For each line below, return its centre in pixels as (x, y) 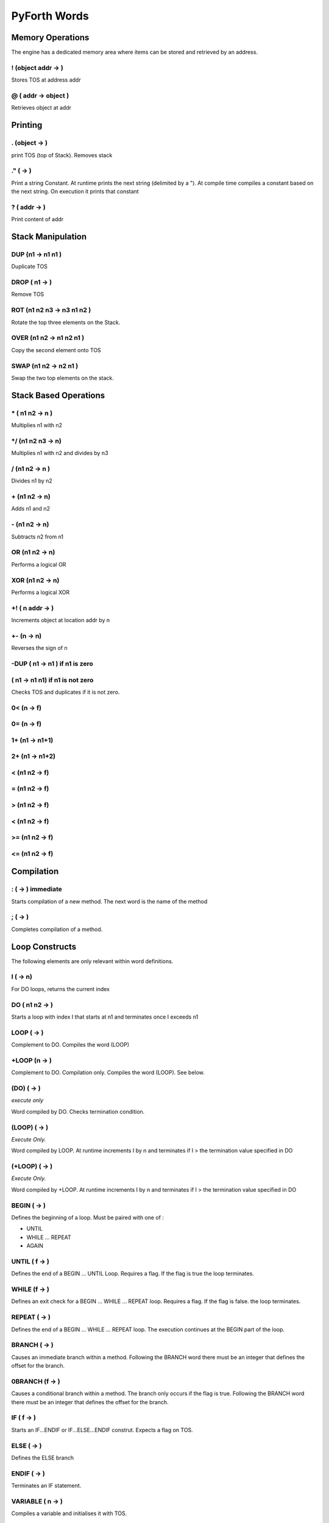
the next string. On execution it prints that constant (75, 191)
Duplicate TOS (30, 267)
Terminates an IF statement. (46, 1486)
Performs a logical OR (39, 564)
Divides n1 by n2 (32, 481)
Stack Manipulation (49, 237)
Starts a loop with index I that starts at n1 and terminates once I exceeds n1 (105, 1017)
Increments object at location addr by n (61, 620)
